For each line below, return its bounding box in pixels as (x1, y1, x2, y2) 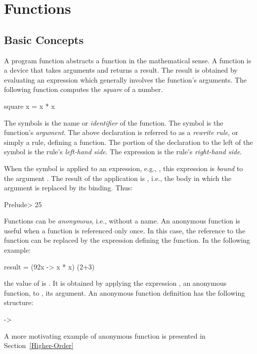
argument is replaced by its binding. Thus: (4, 182, 133, 193)
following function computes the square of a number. (4, 84, 163, 94)
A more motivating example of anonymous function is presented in (4, 330, 206, 341)
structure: (4, 297, 34, 308)
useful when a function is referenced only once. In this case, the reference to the (4, 225, 246, 235)
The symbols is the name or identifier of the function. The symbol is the (4, 117, 223, 128)
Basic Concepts (4, 32, 84, 47)
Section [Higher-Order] (4, 340, 74, 351)
